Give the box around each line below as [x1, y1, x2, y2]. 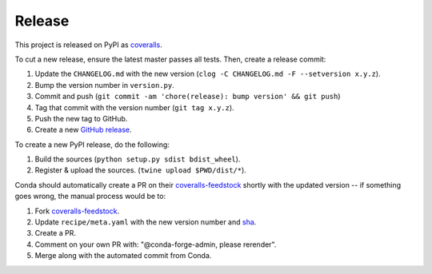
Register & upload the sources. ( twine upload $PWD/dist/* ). [34, 165, 247, 175]
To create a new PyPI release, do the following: [14, 140, 170, 149]
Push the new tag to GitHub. [34, 113, 128, 123]
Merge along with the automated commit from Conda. [34, 251, 212, 260]
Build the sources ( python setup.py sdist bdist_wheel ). [34, 154, 241, 164]
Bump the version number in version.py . [34, 80, 175, 89]
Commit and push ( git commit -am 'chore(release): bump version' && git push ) [34, 92, 341, 101]
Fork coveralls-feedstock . [34, 206, 120, 216]
